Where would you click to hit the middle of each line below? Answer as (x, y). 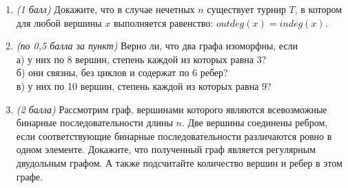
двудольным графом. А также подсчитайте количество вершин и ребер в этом (179, 162)
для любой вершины (59, 22)
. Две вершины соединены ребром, (255, 122)
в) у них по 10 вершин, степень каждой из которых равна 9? (144, 85)
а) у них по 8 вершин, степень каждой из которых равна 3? (141, 59)
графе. (29, 176)
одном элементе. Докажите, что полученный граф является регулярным (166, 149)
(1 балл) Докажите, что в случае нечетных (105, 9)
